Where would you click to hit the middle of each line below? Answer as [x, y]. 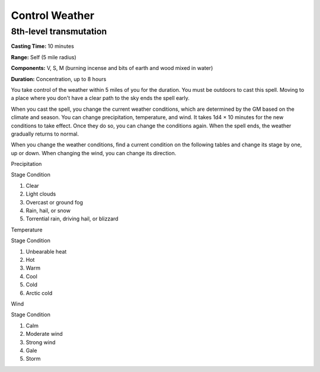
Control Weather [53, 15]
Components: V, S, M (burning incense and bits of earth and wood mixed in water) [112, 68]
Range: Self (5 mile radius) [44, 57]
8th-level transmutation [59, 31]
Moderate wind [44, 334]
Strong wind [41, 342]
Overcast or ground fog [54, 202]
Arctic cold [39, 293]
